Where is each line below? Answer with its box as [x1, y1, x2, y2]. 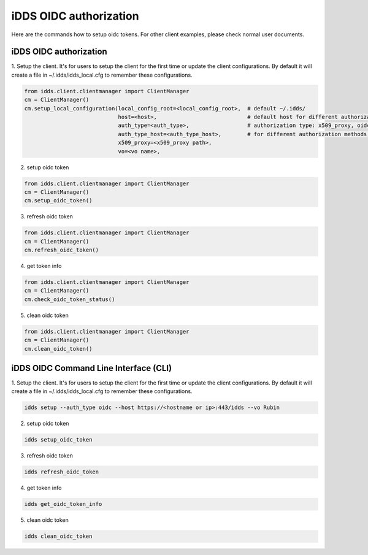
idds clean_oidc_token [24, 533, 93, 540]
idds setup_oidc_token [24, 436, 93, 443]
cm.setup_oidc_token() [24, 197, 93, 204]
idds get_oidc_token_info [24, 500, 102, 508]
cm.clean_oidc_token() [24, 345, 93, 352]
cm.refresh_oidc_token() [24, 247, 99, 254]
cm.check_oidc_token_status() [24, 296, 115, 303]
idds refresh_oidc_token [24, 469, 99, 475]
